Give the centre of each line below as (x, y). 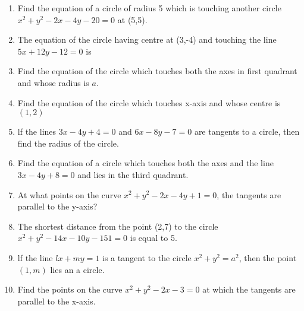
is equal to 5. (153, 238)
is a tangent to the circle (147, 257)
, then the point (268, 257)
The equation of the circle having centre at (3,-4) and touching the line (147, 39)
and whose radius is (53, 82)
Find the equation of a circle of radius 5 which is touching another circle (149, 8)
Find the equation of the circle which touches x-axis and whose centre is (149, 102)
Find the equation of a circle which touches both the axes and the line (145, 163)
